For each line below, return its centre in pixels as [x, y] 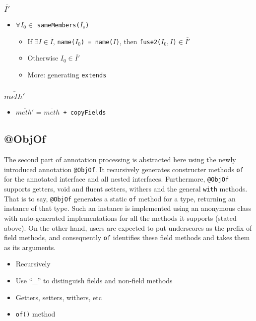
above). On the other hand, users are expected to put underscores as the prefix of [128, 227]
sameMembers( [58, 25]
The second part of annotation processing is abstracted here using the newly [120, 160]
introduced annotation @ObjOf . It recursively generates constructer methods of [124, 169]
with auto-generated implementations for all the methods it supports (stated [120, 218]
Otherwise [43, 58]
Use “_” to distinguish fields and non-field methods [94, 281]
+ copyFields [85, 113]
